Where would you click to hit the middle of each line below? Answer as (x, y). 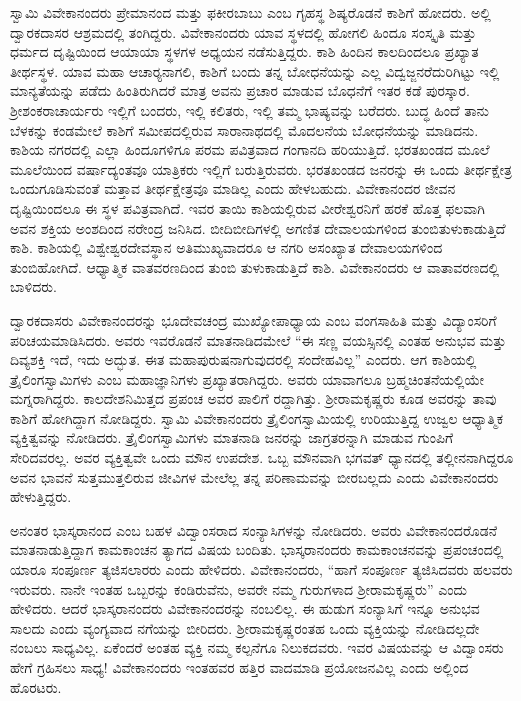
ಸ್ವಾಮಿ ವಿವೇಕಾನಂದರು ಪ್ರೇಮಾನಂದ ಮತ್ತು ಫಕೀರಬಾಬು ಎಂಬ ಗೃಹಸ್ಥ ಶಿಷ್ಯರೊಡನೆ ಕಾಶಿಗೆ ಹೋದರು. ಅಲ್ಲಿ (250, 12)
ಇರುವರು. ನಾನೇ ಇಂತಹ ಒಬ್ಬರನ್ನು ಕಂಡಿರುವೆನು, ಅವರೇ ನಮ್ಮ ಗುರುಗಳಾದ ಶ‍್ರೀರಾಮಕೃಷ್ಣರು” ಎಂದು (238, 588)
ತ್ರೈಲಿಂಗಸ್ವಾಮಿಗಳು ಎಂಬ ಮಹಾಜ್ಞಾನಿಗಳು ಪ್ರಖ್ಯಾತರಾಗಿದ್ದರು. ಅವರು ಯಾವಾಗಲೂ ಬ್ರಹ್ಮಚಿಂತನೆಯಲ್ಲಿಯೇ (247, 378)
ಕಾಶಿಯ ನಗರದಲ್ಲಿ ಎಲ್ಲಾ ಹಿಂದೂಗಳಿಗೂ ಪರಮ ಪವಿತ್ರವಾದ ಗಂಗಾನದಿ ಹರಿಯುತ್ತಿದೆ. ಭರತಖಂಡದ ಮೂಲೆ (250, 149)
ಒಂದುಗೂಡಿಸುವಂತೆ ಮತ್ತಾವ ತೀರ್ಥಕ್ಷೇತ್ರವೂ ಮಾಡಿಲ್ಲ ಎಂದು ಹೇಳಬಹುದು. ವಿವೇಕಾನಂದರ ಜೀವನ (233, 188)
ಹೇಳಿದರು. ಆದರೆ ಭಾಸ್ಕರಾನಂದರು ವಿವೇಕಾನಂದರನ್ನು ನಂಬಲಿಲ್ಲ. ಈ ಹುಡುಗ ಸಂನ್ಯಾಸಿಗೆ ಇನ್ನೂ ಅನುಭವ (245, 608)
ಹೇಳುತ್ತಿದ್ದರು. (41, 496)
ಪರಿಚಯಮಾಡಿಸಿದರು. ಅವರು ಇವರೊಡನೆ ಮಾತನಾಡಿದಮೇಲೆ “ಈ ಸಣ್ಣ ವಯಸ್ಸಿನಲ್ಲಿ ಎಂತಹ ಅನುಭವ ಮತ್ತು (258, 339)
